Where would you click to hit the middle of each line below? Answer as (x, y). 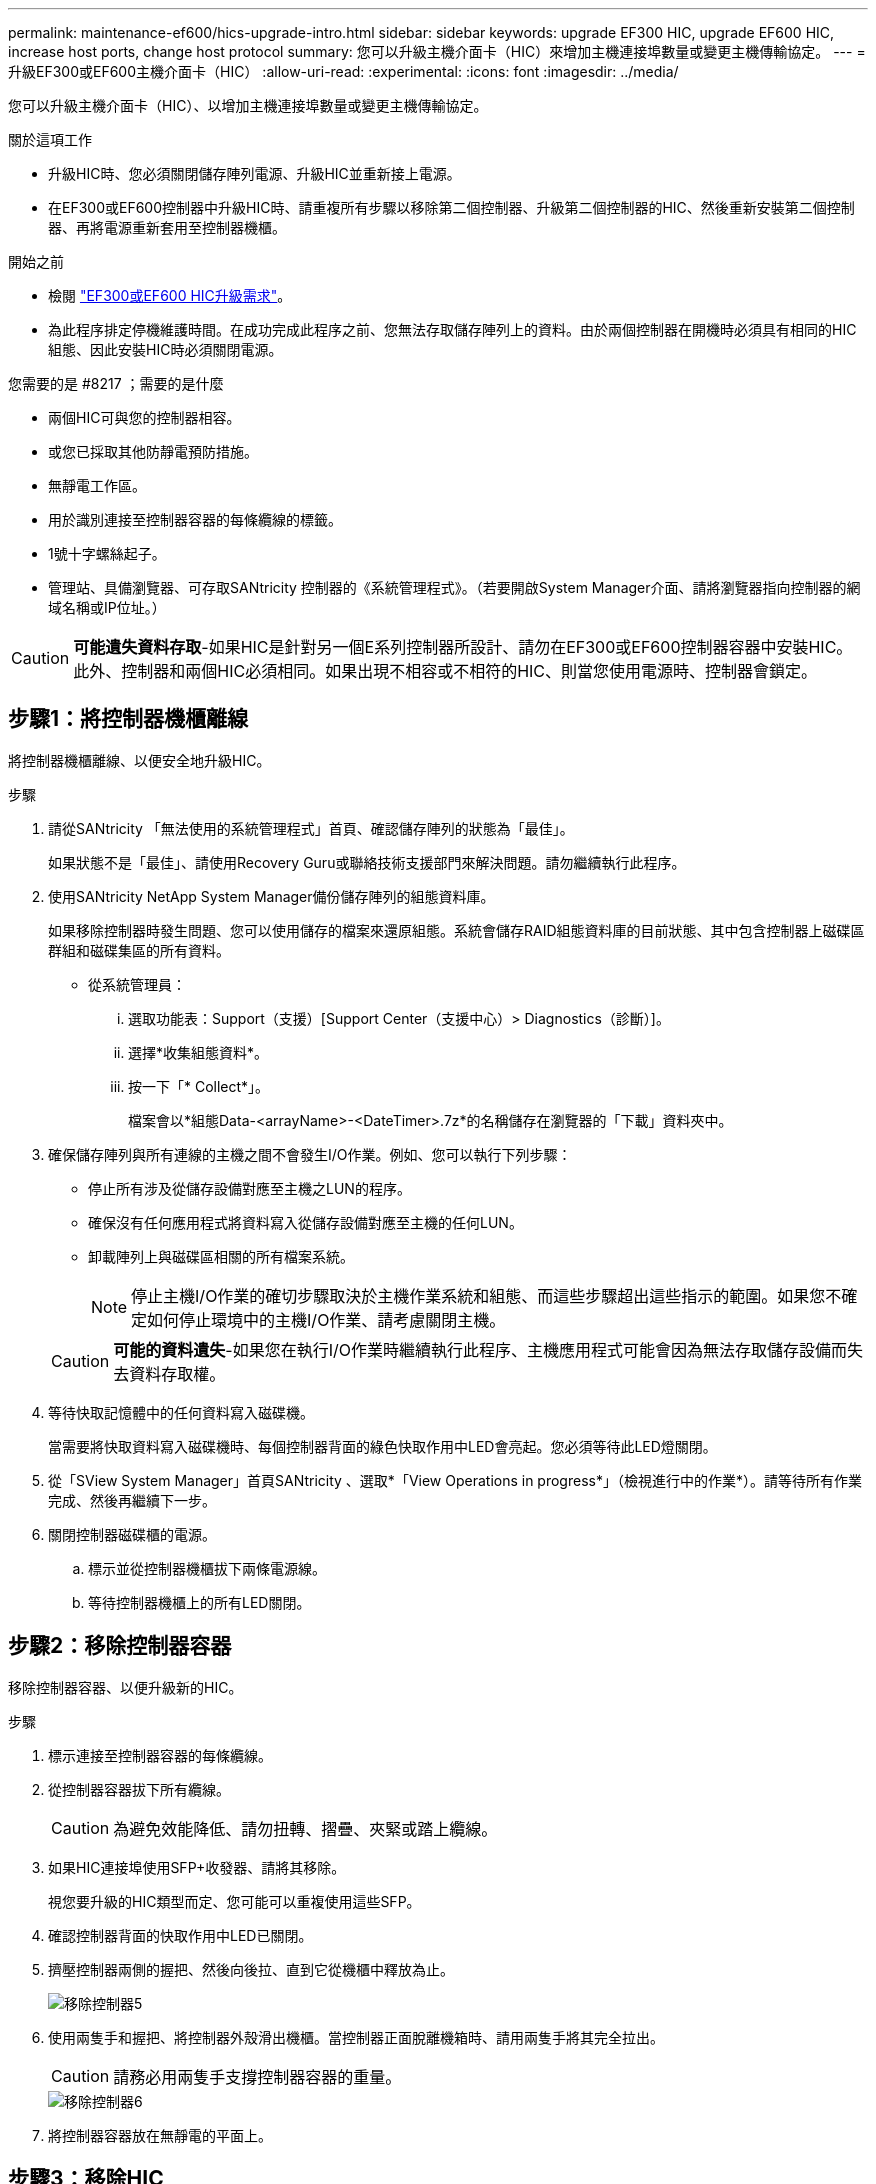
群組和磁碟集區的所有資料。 (139, 950)
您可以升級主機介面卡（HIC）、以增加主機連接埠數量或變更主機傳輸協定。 (248, 105)
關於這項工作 (50, 139)
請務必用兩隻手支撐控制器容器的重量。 (257, 2076)
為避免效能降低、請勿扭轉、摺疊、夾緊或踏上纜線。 (305, 1828)
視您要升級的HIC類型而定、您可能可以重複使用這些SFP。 (234, 1901)
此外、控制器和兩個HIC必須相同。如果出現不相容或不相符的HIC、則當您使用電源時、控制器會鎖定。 (445, 671)
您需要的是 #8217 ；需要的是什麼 (116, 383)
